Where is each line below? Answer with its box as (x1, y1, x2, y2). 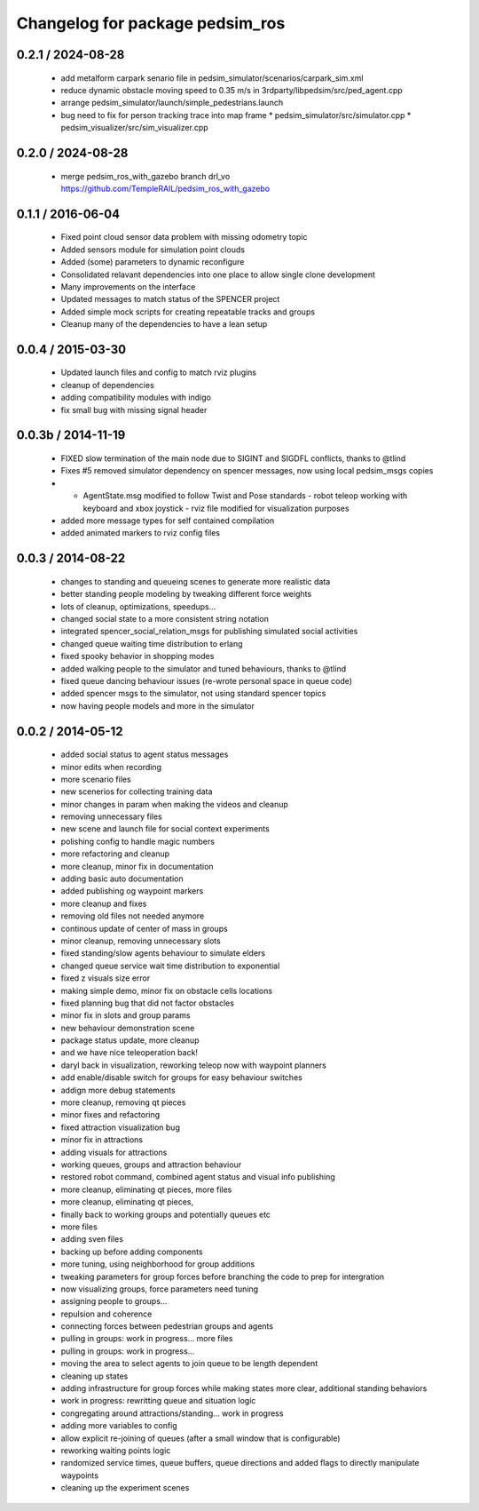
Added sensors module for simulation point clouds (60, 244, 246, 255)
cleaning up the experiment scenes (60, 1483, 190, 1493)
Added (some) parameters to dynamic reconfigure (60, 257, 245, 267)
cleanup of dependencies (60, 379, 154, 390)
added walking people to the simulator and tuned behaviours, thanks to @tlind (60, 663, 346, 674)
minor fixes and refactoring (60, 1109, 161, 1120)
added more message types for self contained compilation (60, 515, 275, 526)
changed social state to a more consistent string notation (60, 613, 270, 624)
